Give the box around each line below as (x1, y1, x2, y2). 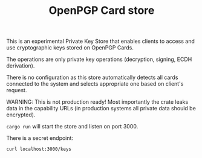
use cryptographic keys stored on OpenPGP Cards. (6, 44, 134, 51)
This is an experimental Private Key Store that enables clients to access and (6, 37, 195, 45)
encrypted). (6, 111, 36, 118)
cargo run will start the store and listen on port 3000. (6, 123, 138, 130)
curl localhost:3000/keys (6, 146, 71, 153)
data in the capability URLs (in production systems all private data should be (6, 105, 197, 112)
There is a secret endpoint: (6, 134, 74, 142)
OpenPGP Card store (48, 4, 155, 17)
